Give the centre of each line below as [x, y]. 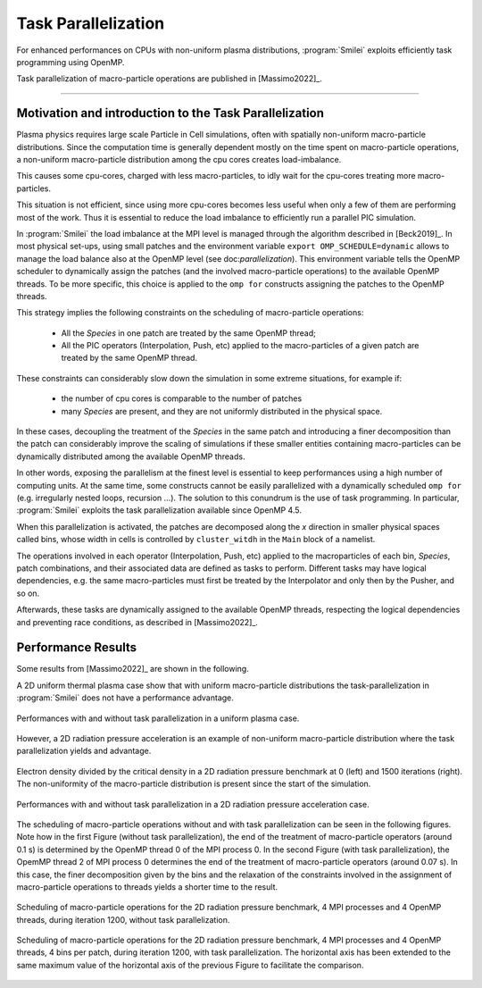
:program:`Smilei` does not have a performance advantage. [125, 698]
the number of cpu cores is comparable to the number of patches [182, 398]
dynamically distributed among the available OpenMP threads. [131, 456]
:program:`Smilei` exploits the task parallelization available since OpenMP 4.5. [159, 510]
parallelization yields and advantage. [84, 751]
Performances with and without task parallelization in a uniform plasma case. [158, 718]
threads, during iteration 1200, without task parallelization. [123, 919]
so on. [28, 593]
